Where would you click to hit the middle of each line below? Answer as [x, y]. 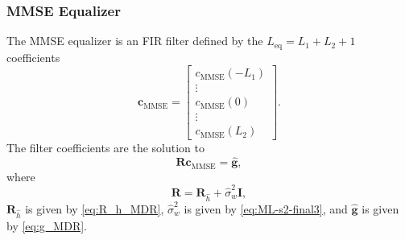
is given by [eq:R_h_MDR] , [95, 208]
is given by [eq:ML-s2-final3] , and [266, 208]
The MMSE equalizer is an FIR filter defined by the [135, 41]
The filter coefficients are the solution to [105, 148]
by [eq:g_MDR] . [47, 225]
